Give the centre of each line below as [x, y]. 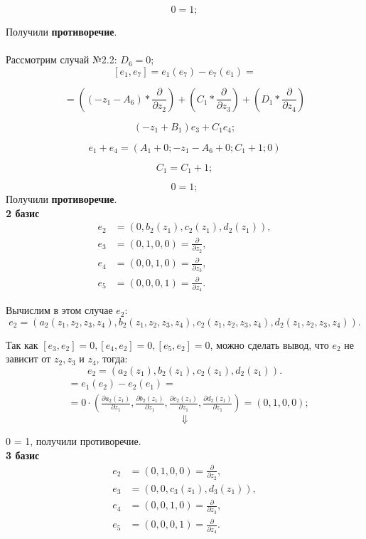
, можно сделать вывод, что [269, 344]
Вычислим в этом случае [59, 310]
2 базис [23, 213]
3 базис [23, 455]
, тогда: [112, 359]
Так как [22, 344]
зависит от [28, 359]
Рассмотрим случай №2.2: [61, 59]
